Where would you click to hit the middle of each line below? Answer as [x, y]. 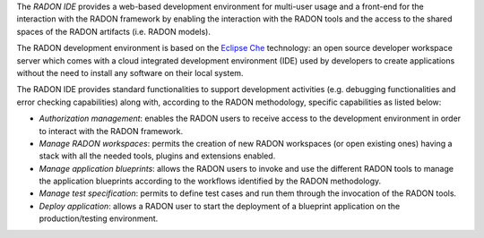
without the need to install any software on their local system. [130, 72]
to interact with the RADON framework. [111, 131]
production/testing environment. [99, 218]
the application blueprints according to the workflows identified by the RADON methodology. [210, 181]
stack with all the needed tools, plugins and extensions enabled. [157, 156]
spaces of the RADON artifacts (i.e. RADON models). [113, 31]
